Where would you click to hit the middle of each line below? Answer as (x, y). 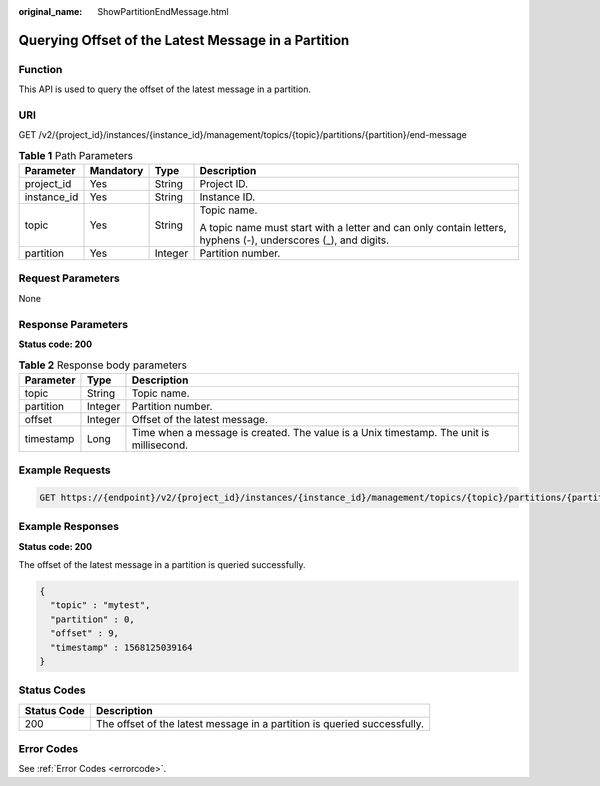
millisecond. (160, 445)
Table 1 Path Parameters (76, 155)
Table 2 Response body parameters (102, 365)
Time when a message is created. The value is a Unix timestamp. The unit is (310, 432)
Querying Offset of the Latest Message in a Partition (184, 40)
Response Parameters (73, 324)
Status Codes (52, 690)
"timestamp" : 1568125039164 (122, 647)
